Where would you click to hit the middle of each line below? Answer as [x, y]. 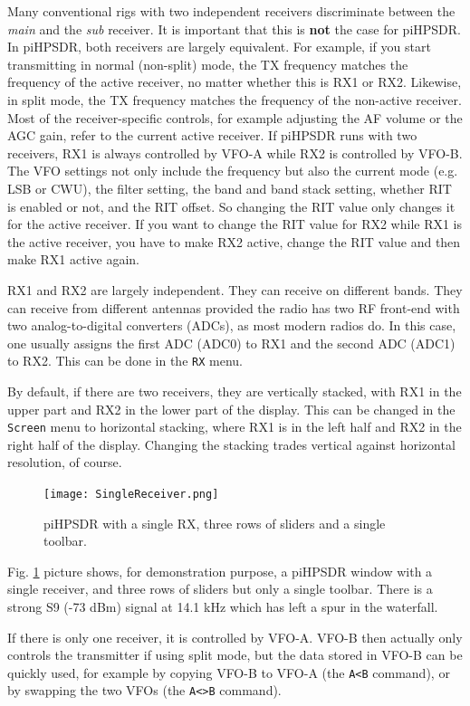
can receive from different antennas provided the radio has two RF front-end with [234, 307]
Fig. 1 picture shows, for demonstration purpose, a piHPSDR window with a [220, 571]
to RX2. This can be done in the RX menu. [125, 361]
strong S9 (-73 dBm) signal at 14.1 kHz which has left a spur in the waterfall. [223, 606]
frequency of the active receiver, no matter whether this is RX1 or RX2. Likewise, [235, 82]
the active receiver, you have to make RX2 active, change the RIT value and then [234, 241]
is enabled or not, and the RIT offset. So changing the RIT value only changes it [231, 206]
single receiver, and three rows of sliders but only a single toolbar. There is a [220, 589]
